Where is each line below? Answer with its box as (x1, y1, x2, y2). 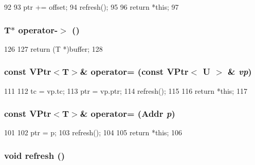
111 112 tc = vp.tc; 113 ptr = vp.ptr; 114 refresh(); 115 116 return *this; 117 (4, 85, 247, 96)
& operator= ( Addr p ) (80, 107, 175, 120)
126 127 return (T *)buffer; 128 (4, 43, 103, 54)
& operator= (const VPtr (80, 65, 189, 78)
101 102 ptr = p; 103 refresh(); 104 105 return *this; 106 (4, 127, 183, 138)
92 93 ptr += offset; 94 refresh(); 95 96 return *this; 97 (4, 2, 179, 12)
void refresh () (4, 149, 65, 161)
